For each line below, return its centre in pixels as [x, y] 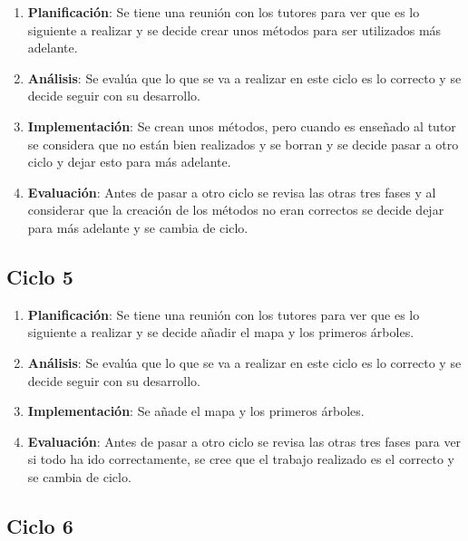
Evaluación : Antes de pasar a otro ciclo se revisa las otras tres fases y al [232, 192]
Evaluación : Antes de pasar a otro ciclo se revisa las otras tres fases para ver [244, 441]
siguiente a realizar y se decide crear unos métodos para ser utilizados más [234, 29]
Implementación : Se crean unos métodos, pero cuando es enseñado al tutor [242, 126]
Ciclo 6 [40, 525]
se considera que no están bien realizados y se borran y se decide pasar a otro [243, 144]
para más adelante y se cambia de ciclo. [138, 227]
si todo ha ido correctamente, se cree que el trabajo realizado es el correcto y [241, 459]
